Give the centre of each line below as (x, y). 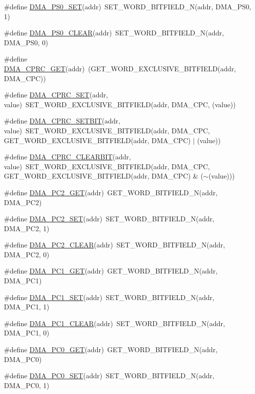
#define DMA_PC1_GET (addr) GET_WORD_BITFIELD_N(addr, (111, 271)
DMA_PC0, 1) (27, 385)
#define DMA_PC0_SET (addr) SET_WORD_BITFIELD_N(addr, (109, 376)
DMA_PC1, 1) (27, 307)
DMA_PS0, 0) (26, 42)
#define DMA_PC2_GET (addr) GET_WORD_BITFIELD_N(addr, (111, 192)
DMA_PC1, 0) (27, 333)
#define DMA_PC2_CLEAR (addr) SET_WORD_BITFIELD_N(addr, (114, 245)
